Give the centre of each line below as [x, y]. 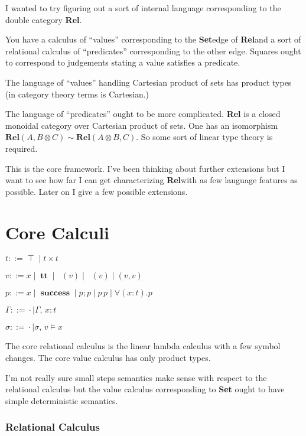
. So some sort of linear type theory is [204, 137]
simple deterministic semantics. [62, 400]
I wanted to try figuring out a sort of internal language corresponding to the [143, 8]
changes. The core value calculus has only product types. [108, 358]
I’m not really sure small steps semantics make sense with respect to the [136, 377]
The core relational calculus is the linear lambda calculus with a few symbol [143, 346]
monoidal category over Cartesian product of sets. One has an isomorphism [142, 125]
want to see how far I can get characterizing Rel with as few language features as [152, 180]
